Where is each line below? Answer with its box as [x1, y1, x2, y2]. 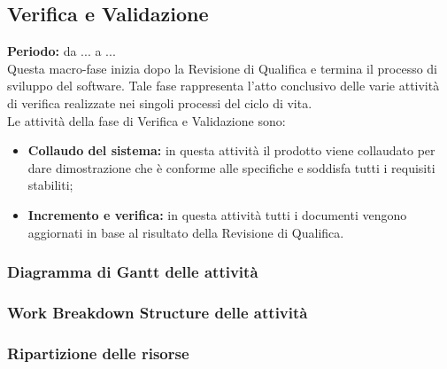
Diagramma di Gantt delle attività [7, 261, 258, 283]
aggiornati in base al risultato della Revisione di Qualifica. [27, 223, 344, 241]
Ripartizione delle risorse [7, 342, 189, 364]
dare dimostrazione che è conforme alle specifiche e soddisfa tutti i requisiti [27, 158, 435, 177]
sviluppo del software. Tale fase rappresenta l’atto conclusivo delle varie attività [7, 76, 440, 95]
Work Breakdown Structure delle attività [7, 301, 308, 323]
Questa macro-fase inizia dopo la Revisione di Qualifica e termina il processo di [7, 59, 438, 77]
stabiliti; [27, 176, 73, 194]
